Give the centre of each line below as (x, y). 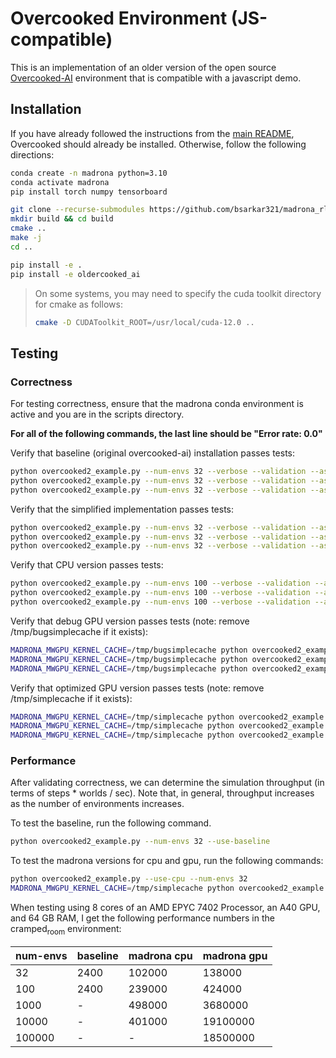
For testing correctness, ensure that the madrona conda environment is (157, 404)
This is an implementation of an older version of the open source (143, 67)
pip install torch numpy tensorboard (89, 192)
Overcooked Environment (119, 18)
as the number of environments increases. (97, 804)
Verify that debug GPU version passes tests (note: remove (130, 621)
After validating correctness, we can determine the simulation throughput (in (167, 783)
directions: (32, 154)
